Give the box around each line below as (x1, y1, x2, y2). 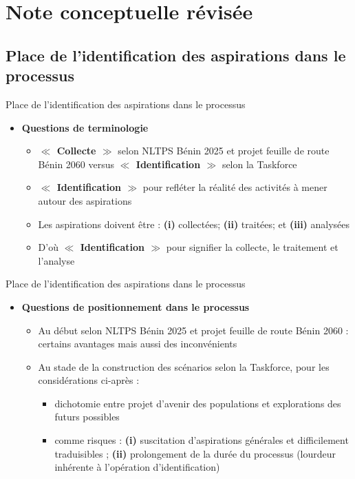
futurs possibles (54, 409, 120, 424)
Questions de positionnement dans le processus (21, 299, 250, 314)
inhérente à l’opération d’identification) (54, 460, 220, 474)
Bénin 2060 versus (38, 156, 115, 171)
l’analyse (38, 253, 75, 267)
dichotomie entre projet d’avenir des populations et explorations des (54, 396, 341, 410)
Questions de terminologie (21, 120, 149, 134)
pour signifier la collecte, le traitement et (166, 240, 338, 254)
